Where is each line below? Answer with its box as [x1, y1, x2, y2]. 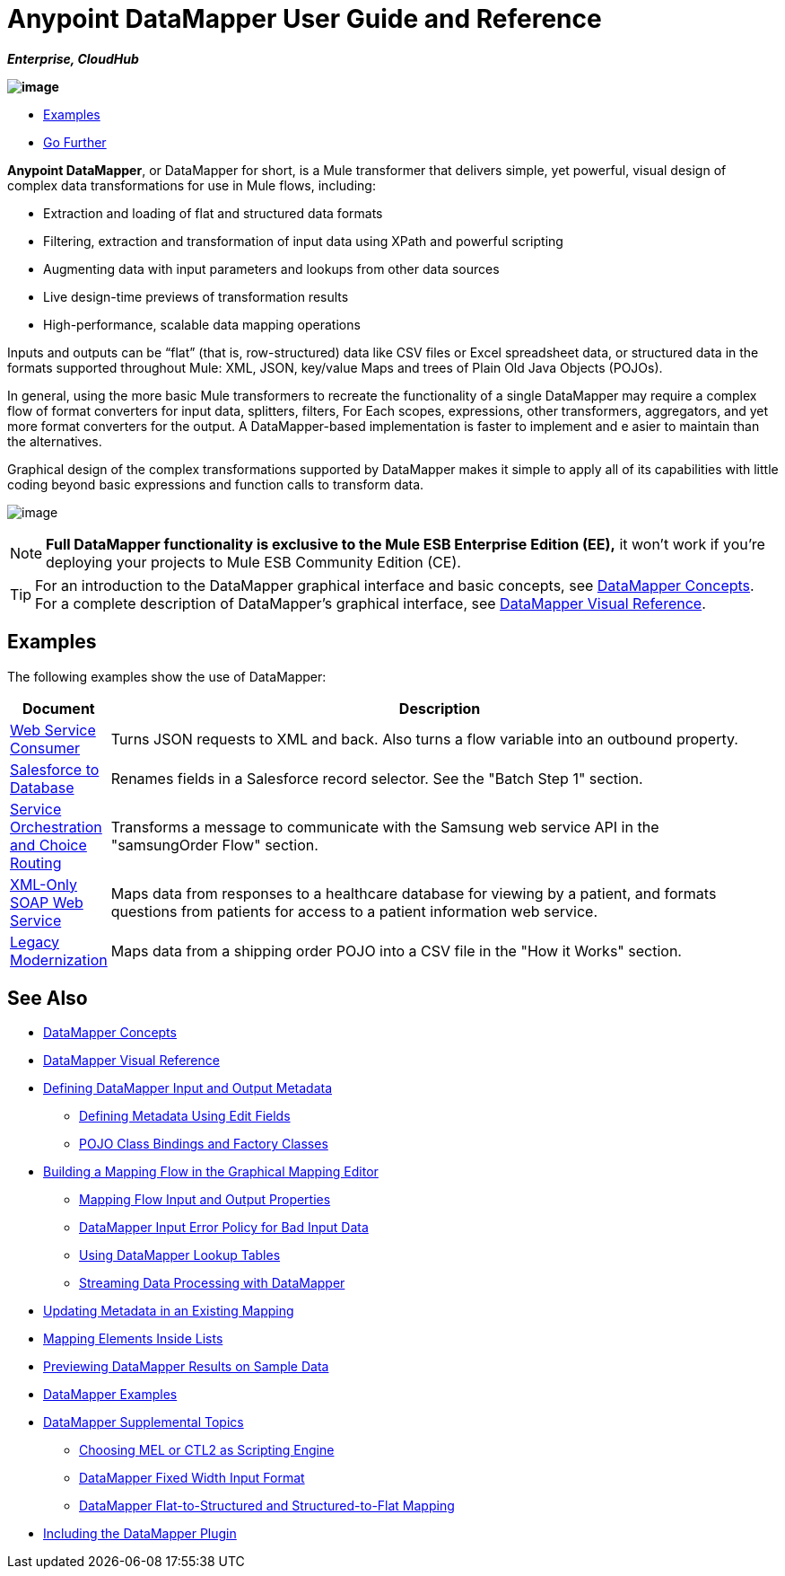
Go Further [43, 134, 107, 150]
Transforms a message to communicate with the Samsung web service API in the [110, 817, 659, 836]
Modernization [10, 950, 108, 969]
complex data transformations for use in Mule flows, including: [7, 177, 376, 193]
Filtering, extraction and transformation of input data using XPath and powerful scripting [43, 233, 563, 249]
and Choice [10, 835, 87, 854]
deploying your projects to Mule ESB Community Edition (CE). [46, 552, 461, 571]
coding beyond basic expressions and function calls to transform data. [7, 476, 424, 492]
